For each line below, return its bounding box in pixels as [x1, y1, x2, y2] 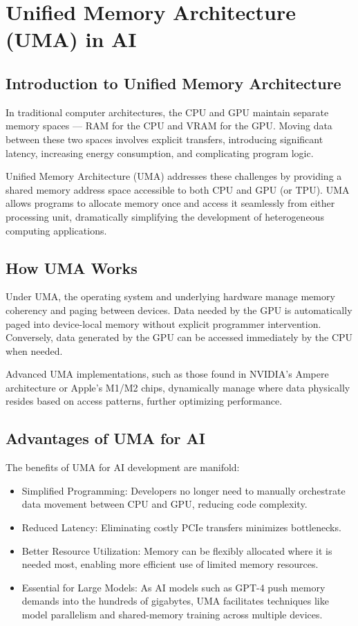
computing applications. [6, 223, 107, 237]
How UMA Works [6, 257, 138, 278]
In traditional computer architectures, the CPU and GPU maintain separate [6, 104, 329, 119]
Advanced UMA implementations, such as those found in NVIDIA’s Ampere [6, 367, 329, 381]
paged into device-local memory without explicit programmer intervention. [6, 316, 321, 331]
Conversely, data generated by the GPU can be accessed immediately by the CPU [6, 330, 353, 344]
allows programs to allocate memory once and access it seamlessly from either [6, 196, 335, 210]
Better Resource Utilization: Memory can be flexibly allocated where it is [21, 543, 332, 558]
